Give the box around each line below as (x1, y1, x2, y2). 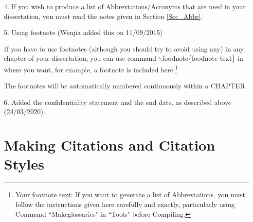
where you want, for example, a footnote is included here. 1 (4, 63, 178, 74)
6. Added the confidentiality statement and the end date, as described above (4, 97, 232, 107)
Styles (4, 154, 44, 174)
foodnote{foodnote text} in (162, 53, 243, 63)
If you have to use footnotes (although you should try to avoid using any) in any (4, 43, 244, 53)
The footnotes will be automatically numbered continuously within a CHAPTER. (4, 81, 247, 91)
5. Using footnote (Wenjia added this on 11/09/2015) (4, 27, 163, 37)
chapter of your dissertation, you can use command (4, 53, 157, 63)
